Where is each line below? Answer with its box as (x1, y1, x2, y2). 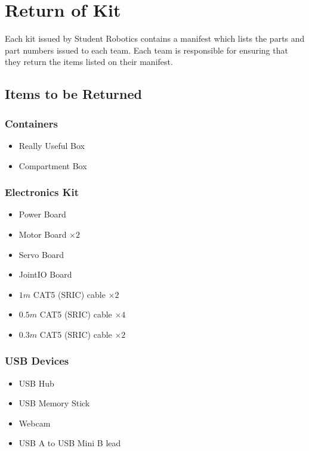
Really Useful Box (18, 139, 85, 151)
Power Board (18, 208, 66, 220)
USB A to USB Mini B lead (18, 437, 121, 449)
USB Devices (5, 353, 69, 368)
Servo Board (18, 248, 64, 260)
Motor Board (18, 228, 67, 240)
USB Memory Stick (18, 397, 90, 409)
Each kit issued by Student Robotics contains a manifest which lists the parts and (5, 32, 305, 45)
